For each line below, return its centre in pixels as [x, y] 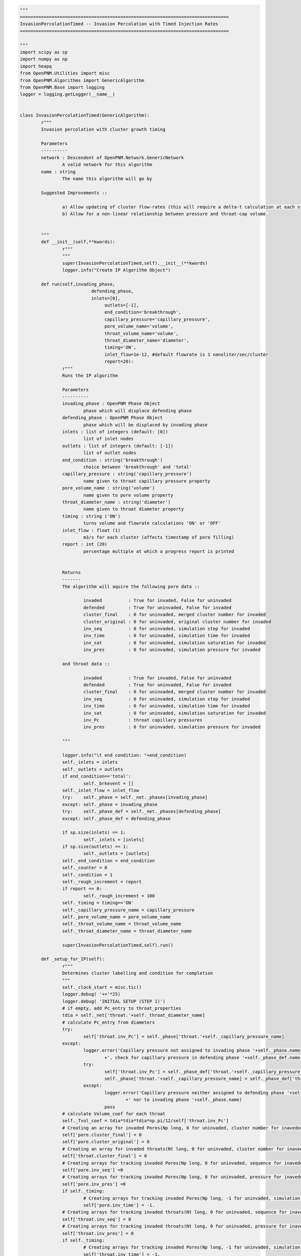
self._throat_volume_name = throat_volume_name [122, 924]
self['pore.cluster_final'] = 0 [102, 1135]
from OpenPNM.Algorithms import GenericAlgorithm [82, 80]
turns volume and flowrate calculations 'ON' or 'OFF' [152, 523]
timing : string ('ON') [91, 516]
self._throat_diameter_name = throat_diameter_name [127, 931]
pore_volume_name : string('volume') [108, 488]
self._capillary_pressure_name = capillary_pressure [128, 910]
